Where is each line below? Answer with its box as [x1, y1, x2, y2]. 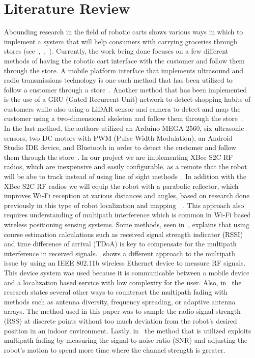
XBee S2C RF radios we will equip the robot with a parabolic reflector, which [4, 180, 239, 191]
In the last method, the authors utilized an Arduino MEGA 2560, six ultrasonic [4, 123, 244, 133]
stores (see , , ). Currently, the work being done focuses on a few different [4, 46, 228, 56]
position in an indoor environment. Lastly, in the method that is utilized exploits [4, 325, 251, 335]
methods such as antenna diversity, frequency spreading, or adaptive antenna [4, 296, 236, 306]
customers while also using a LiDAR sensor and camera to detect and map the [4, 103, 241, 114]
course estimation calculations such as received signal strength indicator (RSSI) [4, 229, 243, 239]
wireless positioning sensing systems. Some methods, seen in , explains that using [4, 219, 250, 229]
